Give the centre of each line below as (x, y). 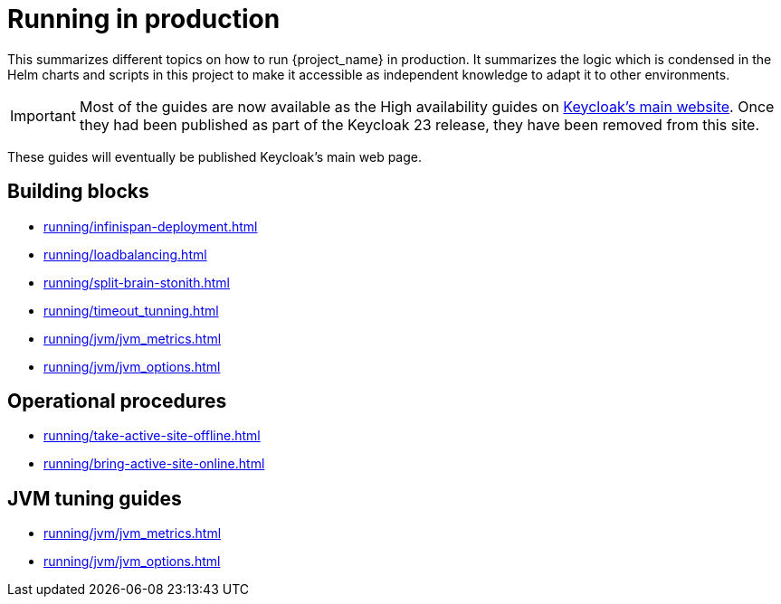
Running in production (144, 19)
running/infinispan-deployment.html (151, 226)
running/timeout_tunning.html (131, 310)
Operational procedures (117, 401)
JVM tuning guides (95, 498)
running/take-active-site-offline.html (152, 436)
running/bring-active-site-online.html (154, 464)
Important (43, 115)
